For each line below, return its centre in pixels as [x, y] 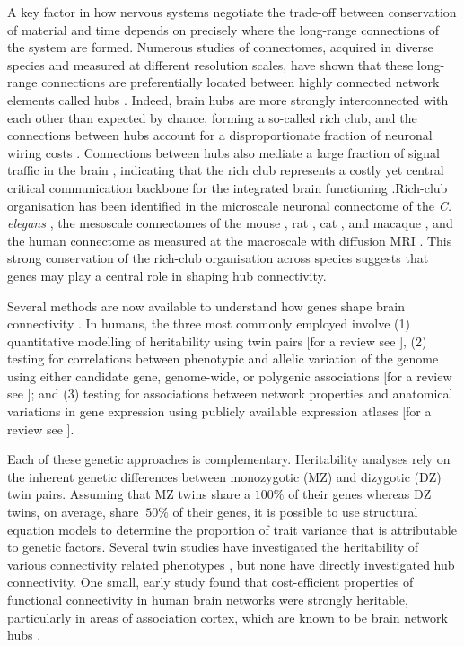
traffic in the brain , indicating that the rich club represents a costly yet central [226, 170]
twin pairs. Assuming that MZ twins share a [129, 494]
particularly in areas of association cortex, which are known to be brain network [228, 617]
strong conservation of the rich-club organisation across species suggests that [218, 258]
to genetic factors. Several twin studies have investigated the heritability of [213, 547]
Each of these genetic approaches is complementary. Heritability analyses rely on [229, 459]
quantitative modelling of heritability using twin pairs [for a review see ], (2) [217, 341]
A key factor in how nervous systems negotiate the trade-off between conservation [232, 12]
